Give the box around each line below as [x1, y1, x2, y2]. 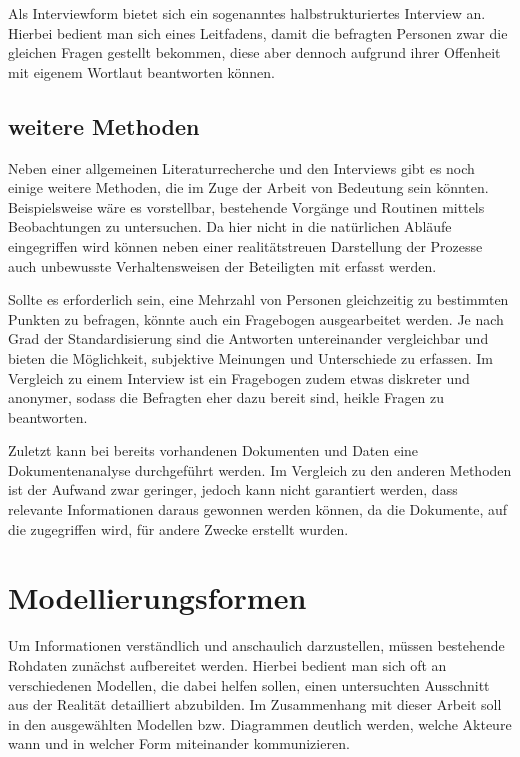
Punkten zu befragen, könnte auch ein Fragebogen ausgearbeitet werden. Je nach [8, 308, 504, 329]
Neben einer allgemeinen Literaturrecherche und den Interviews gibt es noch [8, 157, 475, 178]
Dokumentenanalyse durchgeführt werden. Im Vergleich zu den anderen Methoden [8, 459, 512, 480]
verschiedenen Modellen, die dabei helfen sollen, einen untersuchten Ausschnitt [8, 674, 490, 695]
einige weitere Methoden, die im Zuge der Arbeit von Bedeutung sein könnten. [8, 177, 489, 198]
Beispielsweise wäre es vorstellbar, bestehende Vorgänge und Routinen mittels [8, 196, 485, 217]
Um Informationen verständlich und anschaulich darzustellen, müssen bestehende [8, 635, 505, 656]
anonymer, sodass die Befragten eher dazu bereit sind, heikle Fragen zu [8, 387, 445, 408]
